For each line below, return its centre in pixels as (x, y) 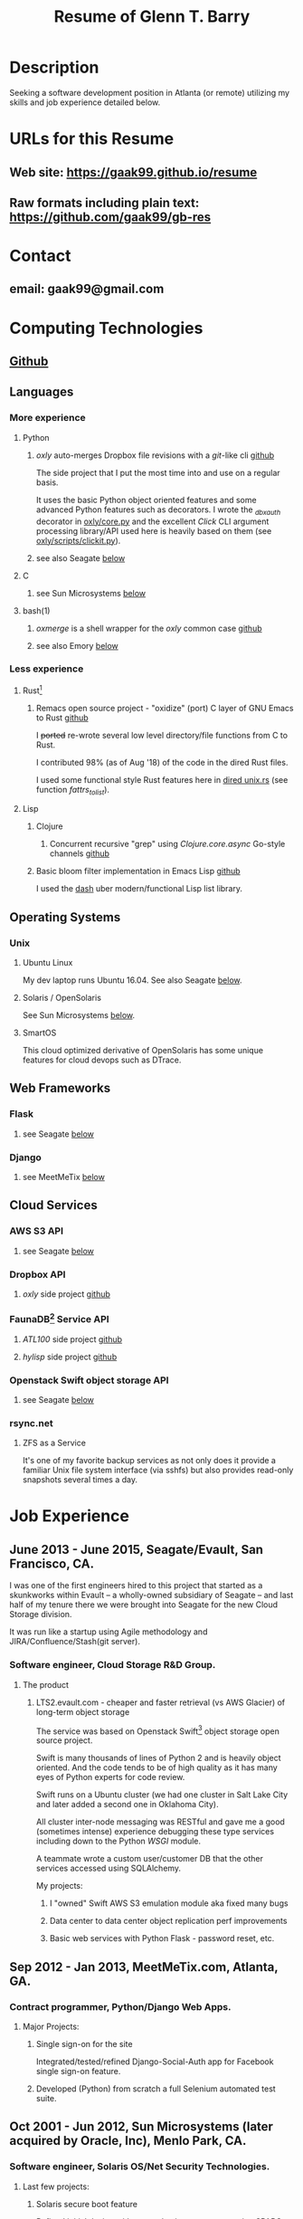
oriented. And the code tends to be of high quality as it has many (156, 1767)
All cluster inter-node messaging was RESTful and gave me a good (160, 1822)
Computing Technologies (106, 328)
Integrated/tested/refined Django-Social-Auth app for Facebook (155, 2062)
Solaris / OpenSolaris (62, 997)
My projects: (59, 1886)
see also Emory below (77, 645)
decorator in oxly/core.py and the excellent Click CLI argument (152, 521)
